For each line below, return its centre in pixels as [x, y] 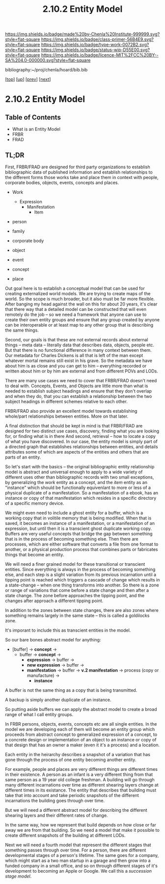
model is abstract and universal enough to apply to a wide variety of [74, 472]
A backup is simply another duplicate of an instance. [58, 700]
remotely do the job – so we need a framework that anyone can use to [76, 314]
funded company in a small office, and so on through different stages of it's [82, 866]
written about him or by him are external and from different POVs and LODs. [82, 371]
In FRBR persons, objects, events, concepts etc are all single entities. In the [81, 724]
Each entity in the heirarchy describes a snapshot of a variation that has [78, 754]
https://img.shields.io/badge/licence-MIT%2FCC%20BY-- [100, 55]
